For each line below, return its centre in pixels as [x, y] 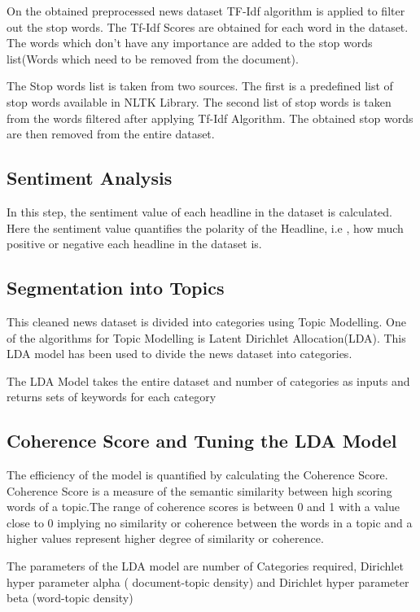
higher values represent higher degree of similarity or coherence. [165, 538]
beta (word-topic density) [70, 598]
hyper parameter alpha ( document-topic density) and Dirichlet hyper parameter [208, 581]
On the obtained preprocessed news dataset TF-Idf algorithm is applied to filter [206, 11]
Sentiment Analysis [90, 178]
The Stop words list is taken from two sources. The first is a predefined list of [200, 86]
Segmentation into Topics [116, 288]
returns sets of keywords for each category [112, 397]
